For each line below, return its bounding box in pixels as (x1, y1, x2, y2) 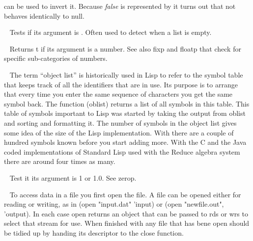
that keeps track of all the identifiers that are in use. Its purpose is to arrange (4, 79, 238, 89)
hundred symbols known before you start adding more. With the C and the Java (4, 137, 247, 147)
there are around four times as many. (4, 156, 115, 166)
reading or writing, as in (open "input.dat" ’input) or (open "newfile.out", (4, 199, 224, 209)
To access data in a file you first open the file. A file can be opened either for (9, 189, 241, 199)
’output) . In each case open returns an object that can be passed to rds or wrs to (4, 208, 248, 218)
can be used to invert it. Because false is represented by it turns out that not (4, 1, 236, 11)
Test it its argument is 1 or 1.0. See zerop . (9, 172, 137, 183)
